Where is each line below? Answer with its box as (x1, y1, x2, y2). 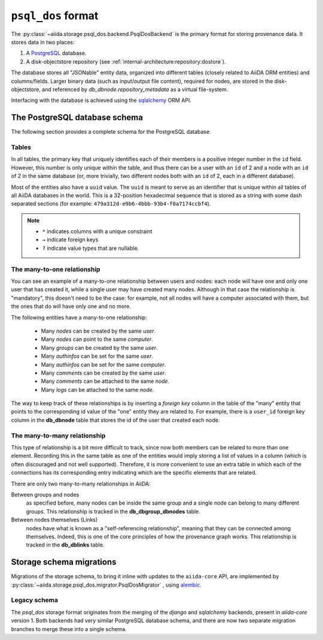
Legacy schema (11, 596, 59, 605)
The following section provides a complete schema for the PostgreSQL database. (11, 128, 212, 135)
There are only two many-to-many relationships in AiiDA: (11, 480, 151, 487)
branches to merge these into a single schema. (11, 625, 127, 632)
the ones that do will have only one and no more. (11, 303, 132, 310)
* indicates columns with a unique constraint (42, 228, 153, 235)
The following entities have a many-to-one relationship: (11, 313, 148, 321)
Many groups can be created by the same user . (41, 344, 158, 351)
